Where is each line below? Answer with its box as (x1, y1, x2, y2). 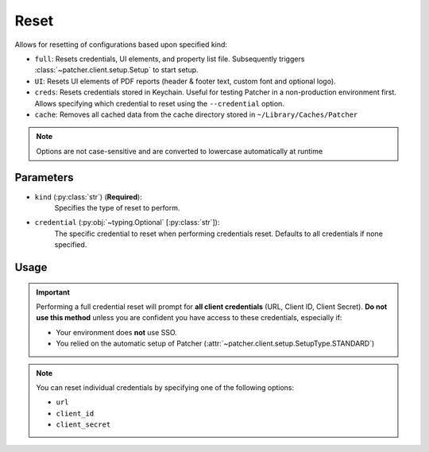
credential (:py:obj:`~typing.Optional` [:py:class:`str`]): (34, 218, 220, 227)
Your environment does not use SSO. (56, 327, 178, 337)
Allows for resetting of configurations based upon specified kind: (14, 40, 228, 49)
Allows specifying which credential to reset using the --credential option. (34, 99, 285, 108)
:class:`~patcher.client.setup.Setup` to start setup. (34, 65, 199, 75)
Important (36, 287, 71, 297)
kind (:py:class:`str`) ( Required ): (34, 191, 142, 202)
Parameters (14, 171, 74, 184)
